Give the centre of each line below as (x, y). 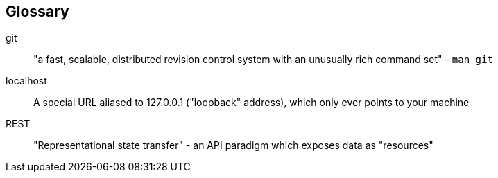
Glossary (37, 11)
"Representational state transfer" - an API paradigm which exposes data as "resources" (233, 145)
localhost (26, 81)
